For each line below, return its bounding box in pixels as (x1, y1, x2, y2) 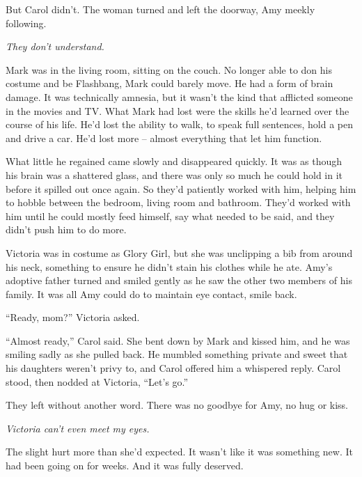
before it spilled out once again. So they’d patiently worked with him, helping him (6, 181, 356, 196)
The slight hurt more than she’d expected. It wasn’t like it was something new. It (6, 444, 353, 459)
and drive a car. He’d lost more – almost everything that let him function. (6, 130, 322, 145)
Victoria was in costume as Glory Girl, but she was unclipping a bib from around (6, 245, 353, 260)
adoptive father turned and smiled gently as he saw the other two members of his (6, 273, 352, 288)
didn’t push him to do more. (6, 222, 127, 237)
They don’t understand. (6, 39, 104, 54)
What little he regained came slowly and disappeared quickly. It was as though (6, 154, 342, 169)
